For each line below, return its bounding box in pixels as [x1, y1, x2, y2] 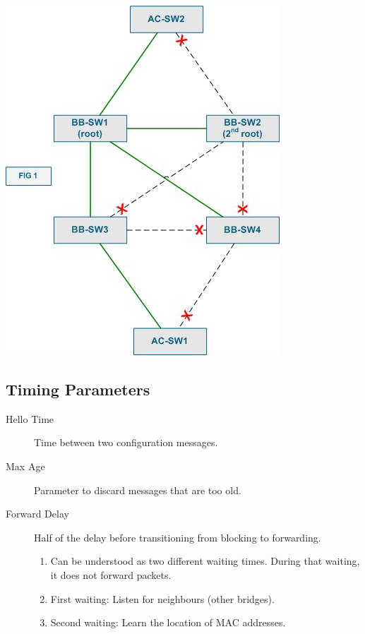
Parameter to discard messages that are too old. [34, 482, 241, 497]
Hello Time [6, 411, 54, 426]
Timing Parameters [6, 378, 150, 400]
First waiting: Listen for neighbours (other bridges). [50, 591, 275, 606]
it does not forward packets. [50, 567, 172, 582]
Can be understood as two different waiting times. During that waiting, [50, 554, 360, 568]
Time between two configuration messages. [34, 435, 218, 450]
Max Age [6, 458, 45, 473]
